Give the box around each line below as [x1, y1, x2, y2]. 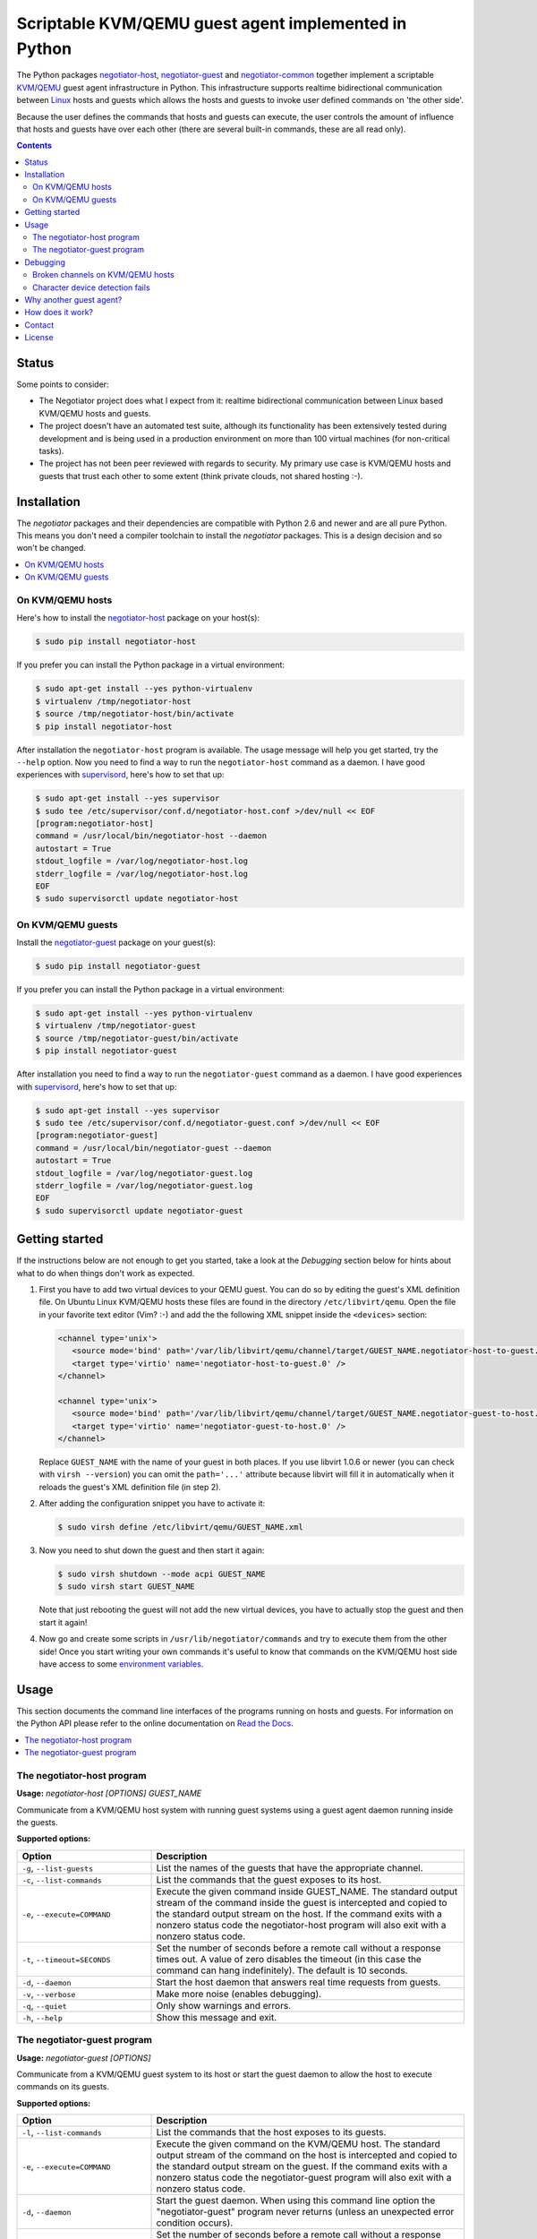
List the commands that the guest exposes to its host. [156, 1873, 382, 1885]
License [24, 332, 54, 343]
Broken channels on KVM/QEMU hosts [32, 270, 175, 280]
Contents [16, 140, 53, 151]
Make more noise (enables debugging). [156, 1987, 322, 2000]
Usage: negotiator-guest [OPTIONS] [16, 2052, 151, 2063]
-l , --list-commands [21, 2126, 102, 2139]
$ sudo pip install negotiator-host [35, 637, 197, 647]
